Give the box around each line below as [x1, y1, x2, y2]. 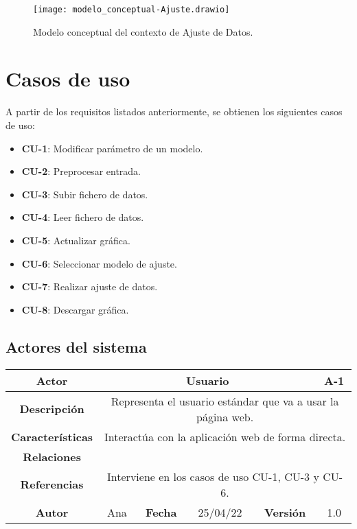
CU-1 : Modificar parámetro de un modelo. [21, 141, 203, 155]
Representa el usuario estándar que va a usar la [111, 392, 339, 409]
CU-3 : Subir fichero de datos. [21, 187, 148, 201]
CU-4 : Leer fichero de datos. [21, 210, 144, 224]
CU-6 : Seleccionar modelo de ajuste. [21, 256, 177, 270]
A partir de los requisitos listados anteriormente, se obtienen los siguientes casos [5, 104, 343, 119]
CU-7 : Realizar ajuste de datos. [21, 279, 158, 294]
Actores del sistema [5, 336, 147, 357]
